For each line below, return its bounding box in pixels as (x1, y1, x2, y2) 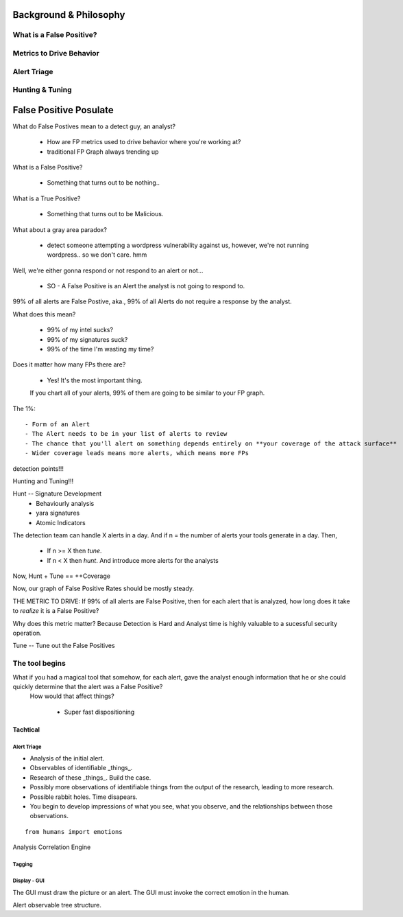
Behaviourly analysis (36, 499, 95, 507)
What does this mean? (12, 310, 76, 318)
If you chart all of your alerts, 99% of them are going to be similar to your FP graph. (29, 388, 265, 397)
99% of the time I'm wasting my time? (47, 345, 154, 353)
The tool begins (12, 659, 66, 669)
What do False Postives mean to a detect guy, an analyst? (12, 122, 176, 130)
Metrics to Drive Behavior (12, 48, 99, 58)
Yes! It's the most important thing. (47, 376, 143, 384)
